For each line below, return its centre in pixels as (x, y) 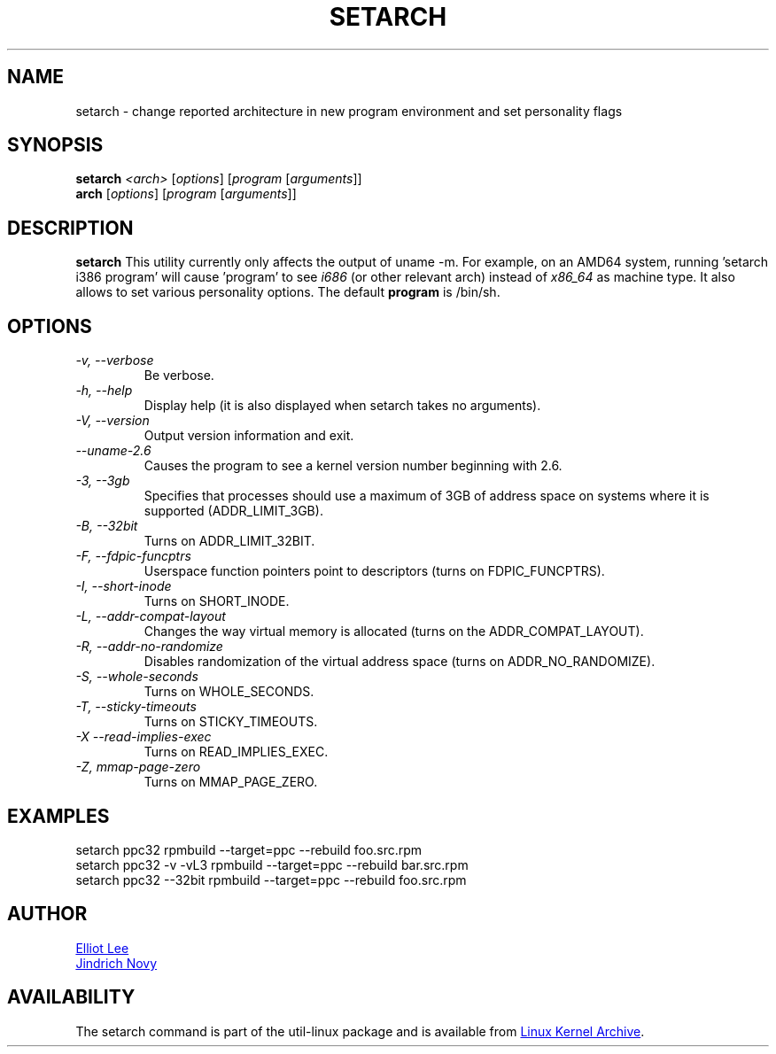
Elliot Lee (102, 948)
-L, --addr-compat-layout (151, 616)
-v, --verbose (115, 360)
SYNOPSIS (55, 145)
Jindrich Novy (116, 963)
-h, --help (104, 391)
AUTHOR (47, 914)
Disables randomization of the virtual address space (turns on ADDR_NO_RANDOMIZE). (400, 662)
